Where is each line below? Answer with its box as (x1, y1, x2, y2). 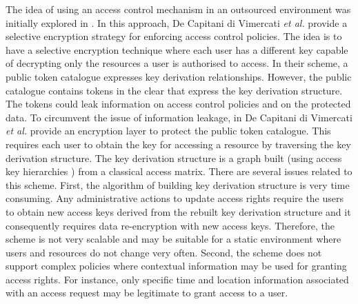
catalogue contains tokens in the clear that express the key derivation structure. (6, 83, 343, 97)
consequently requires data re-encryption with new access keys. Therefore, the (6, 218, 335, 232)
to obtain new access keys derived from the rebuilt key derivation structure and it (6, 204, 351, 219)
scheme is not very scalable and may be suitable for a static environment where (6, 232, 341, 246)
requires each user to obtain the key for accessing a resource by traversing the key (6, 136, 351, 151)
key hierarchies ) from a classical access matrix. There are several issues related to (6, 164, 352, 179)
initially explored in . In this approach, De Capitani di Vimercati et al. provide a (6, 15, 348, 30)
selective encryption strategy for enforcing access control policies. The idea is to (6, 29, 342, 43)
